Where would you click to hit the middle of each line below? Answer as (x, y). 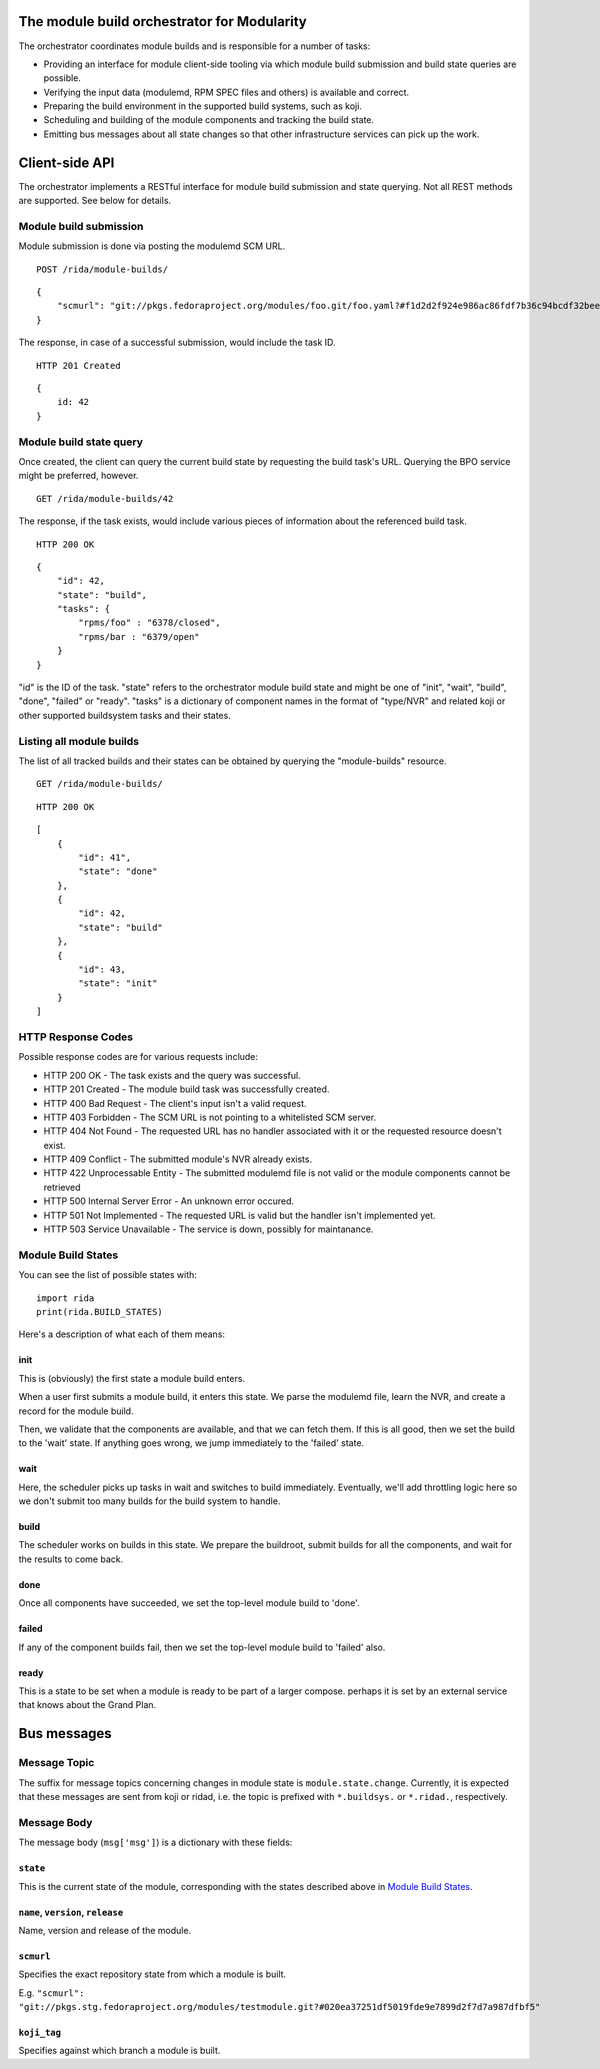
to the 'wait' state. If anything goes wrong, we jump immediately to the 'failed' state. (191, 1443)
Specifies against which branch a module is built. (119, 2051)
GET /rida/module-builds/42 (105, 498)
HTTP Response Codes (76, 1037)
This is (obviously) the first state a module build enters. (131, 1378)
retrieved (62, 1187)
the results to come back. (71, 1559)
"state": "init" (118, 983)
